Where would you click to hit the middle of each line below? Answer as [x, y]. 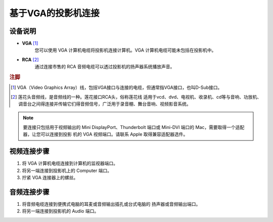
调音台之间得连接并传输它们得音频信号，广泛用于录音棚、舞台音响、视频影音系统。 [105, 104]
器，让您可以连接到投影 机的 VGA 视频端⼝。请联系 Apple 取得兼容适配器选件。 [105, 135]
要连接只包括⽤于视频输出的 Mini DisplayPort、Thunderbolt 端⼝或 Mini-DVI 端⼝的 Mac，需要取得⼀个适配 [134, 127]
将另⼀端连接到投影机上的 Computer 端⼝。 [67, 170]
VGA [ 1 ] [30, 43]
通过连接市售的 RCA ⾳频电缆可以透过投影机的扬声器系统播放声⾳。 [105, 67]
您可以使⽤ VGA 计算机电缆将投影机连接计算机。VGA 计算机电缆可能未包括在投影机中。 [125, 50]
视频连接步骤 [29, 151]
